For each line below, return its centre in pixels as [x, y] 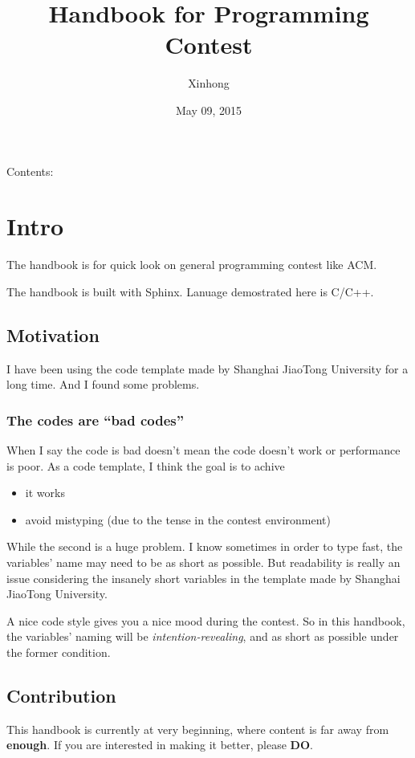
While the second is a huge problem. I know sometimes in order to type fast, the [205, 546]
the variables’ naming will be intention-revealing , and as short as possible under [203, 636]
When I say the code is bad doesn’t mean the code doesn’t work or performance [203, 450]
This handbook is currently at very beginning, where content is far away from [198, 729]
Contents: [30, 171]
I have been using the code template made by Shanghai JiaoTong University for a [207, 368]
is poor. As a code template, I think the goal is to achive [146, 465]
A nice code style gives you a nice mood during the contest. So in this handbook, [206, 620]
